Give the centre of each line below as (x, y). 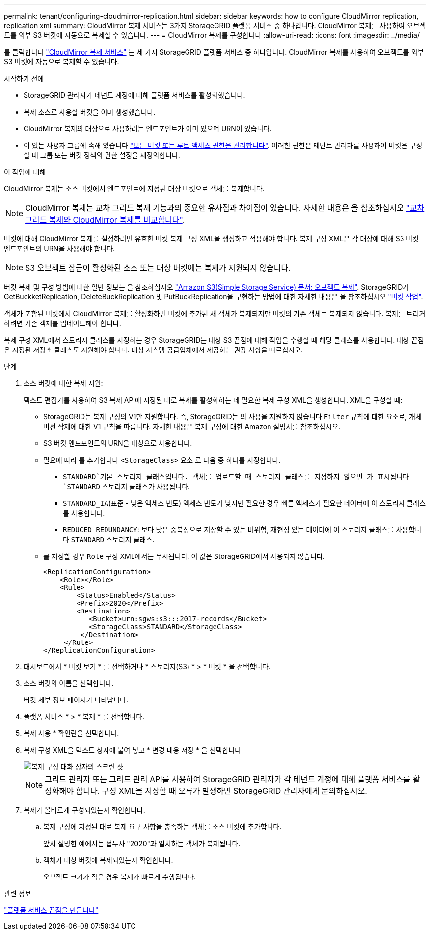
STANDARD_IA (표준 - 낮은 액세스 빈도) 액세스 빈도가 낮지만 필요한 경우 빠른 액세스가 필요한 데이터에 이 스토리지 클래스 (244, 503)
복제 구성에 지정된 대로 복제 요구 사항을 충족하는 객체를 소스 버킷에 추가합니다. (162, 827)
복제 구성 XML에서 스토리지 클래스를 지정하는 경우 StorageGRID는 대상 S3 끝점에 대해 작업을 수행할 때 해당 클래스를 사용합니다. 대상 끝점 (214, 340)
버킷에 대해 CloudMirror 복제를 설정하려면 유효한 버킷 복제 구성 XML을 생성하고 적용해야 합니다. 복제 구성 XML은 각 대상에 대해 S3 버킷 (212, 239)
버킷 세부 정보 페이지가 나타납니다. (76, 700)
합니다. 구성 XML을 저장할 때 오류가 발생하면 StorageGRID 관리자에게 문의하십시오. (221, 791)
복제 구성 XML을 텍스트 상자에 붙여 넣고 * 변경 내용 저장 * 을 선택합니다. (134, 750)
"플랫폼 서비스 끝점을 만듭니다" (51, 910)
